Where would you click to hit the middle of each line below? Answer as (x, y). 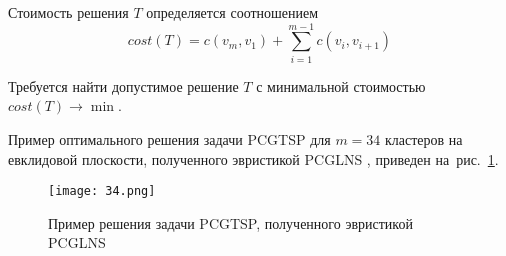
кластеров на (424, 138)
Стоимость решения (68, 12)
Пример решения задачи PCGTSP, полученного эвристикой (230, 222)
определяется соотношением (232, 12)
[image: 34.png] (102, 191)
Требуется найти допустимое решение (123, 85)
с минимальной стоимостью (341, 85)
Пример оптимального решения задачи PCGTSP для (169, 138)
